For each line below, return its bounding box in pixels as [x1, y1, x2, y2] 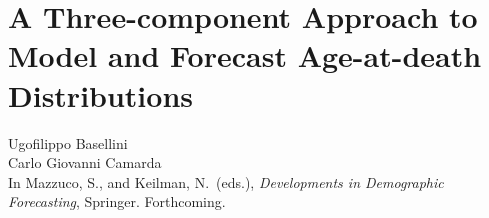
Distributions [8, 74, 193, 115]
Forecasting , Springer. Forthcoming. [8, 191, 226, 212]
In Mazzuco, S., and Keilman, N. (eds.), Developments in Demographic [8, 171, 444, 192]
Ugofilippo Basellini [8, 132, 128, 153]
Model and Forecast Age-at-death [8, 35, 482, 76]
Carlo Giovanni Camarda [8, 152, 162, 173]
